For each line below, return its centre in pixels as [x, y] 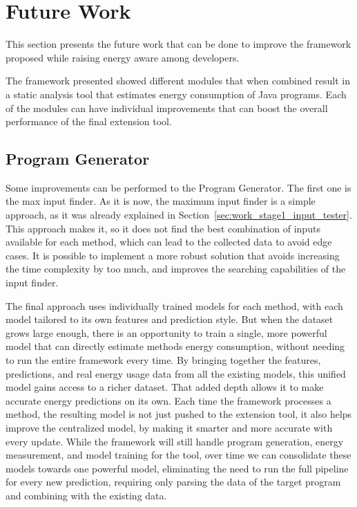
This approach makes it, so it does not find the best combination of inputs [163, 228]
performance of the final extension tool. [89, 121]
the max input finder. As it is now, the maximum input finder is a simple [161, 201]
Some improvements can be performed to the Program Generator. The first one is [178, 187]
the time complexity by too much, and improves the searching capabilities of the [176, 269]
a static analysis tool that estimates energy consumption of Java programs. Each [176, 94]
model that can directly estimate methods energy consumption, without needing [175, 346]
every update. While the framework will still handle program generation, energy [175, 441]
